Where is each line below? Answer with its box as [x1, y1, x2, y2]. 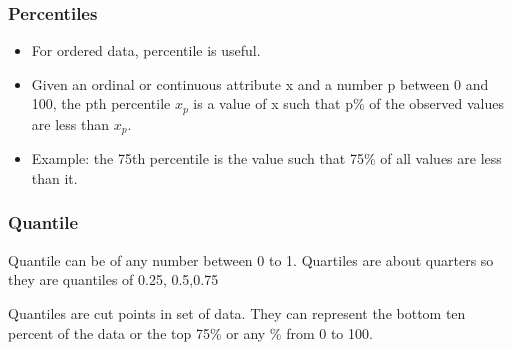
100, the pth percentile [31, 93, 171, 114]
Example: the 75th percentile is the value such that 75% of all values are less [31, 148, 502, 169]
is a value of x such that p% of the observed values [193, 93, 504, 114]
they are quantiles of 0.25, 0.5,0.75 [8, 269, 219, 290]
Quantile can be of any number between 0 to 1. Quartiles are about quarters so [8, 249, 494, 270]
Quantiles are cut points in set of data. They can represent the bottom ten [8, 302, 466, 323]
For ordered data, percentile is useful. [31, 40, 261, 61]
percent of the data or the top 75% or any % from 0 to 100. [8, 322, 373, 343]
